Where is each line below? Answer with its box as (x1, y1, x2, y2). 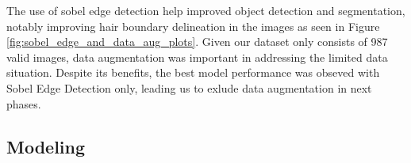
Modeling (6, 134, 86, 158)
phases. (6, 95, 41, 112)
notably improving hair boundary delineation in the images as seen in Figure (6, 17, 380, 34)
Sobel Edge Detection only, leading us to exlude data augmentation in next (6, 79, 372, 96)
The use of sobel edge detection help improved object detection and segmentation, (6, 2, 405, 18)
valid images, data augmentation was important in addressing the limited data (6, 48, 388, 65)
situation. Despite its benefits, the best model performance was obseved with (6, 64, 380, 81)
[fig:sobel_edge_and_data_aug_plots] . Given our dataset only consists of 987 (6, 33, 388, 50)
